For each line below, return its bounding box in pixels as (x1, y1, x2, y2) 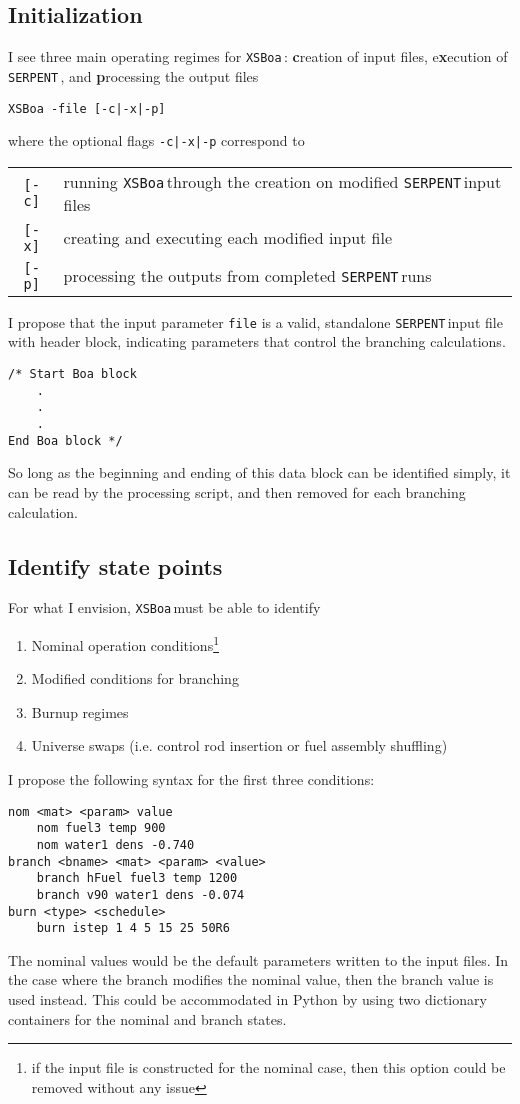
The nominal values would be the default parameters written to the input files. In (8, 949, 509, 970)
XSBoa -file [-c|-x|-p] (8, 101, 166, 116)
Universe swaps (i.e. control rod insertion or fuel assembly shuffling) (31, 735, 448, 756)
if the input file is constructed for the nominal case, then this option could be (31, 1057, 506, 1078)
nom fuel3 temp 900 (36, 821, 166, 836)
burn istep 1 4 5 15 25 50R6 (36, 921, 230, 936)
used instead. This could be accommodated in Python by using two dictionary (8, 989, 487, 1010)
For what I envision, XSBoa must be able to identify (8, 597, 321, 618)
